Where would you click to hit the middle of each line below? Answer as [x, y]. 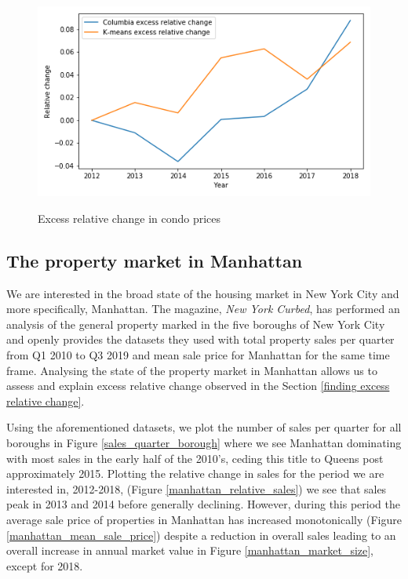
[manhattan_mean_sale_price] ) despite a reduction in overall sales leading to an [201, 535]
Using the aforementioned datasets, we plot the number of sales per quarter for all [204, 427]
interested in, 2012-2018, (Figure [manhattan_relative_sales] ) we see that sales [197, 488]
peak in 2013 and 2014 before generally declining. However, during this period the [203, 504]
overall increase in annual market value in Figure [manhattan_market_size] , [190, 550]
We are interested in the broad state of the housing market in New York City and [203, 293]
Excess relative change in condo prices [129, 218]
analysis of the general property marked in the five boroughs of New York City [196, 324]
